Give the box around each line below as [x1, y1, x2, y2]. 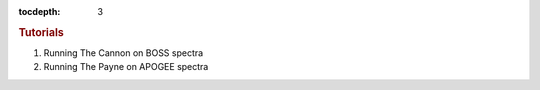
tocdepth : [18, 6, 61, 17]
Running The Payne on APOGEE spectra [43, 61, 209, 73]
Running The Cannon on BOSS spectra [43, 47, 204, 59]
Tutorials [18, 25, 64, 39]
